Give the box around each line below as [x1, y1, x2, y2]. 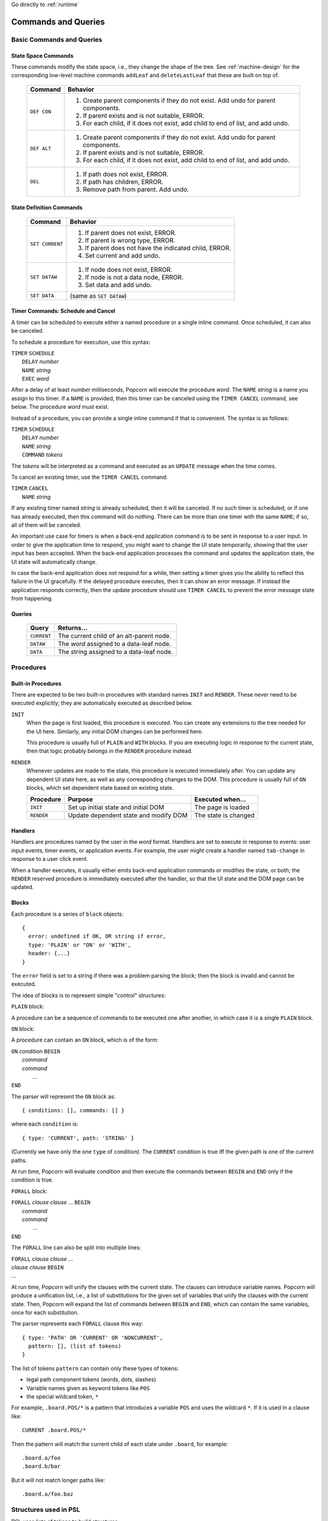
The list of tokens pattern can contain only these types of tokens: [11, 1365, 179, 1372]
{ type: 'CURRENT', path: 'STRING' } [22, 1135, 135, 1141]
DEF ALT [30, 145, 52, 152]
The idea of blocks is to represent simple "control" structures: [11, 992, 166, 999]
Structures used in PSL [11, 1505, 80, 1514]
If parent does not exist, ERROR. [85, 228, 177, 237]
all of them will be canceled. [11, 521, 82, 529]
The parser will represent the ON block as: [11, 1093, 115, 1100]
